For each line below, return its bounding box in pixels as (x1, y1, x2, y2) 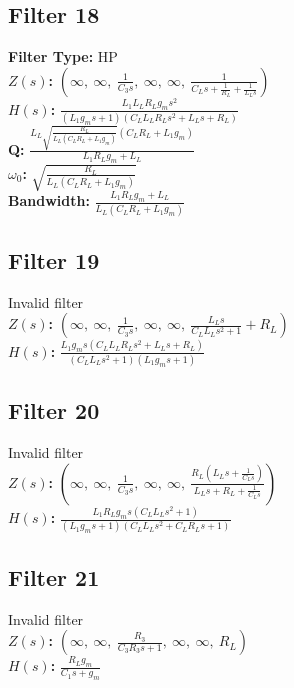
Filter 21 (8, 561, 100, 592)
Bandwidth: (8, 190, 90, 211)
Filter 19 (8, 244, 100, 275)
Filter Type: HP (8, 46, 118, 67)
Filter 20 (8, 395, 100, 426)
